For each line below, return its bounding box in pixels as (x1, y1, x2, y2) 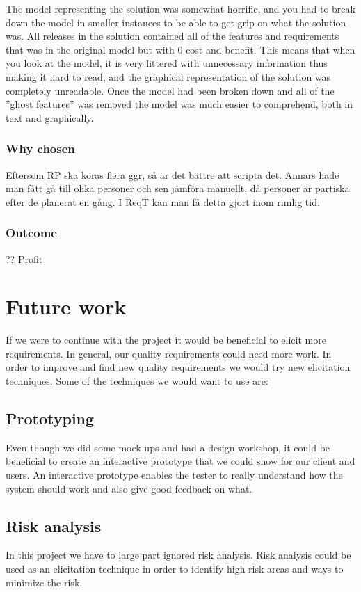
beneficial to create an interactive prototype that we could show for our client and (6, 454, 355, 468)
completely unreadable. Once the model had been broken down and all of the (6, 83, 335, 97)
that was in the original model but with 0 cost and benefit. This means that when (6, 42, 355, 56)
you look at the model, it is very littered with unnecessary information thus (6, 56, 328, 70)
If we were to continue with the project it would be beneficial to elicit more (6, 333, 326, 347)
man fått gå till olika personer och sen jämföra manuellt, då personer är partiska (6, 181, 350, 195)
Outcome (6, 224, 57, 241)
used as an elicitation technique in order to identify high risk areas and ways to (6, 561, 344, 576)
